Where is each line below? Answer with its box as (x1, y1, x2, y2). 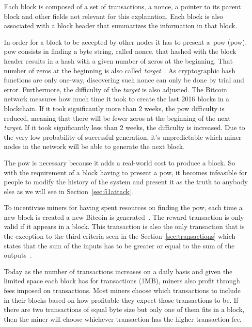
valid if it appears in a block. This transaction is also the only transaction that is (4, 221, 245, 231)
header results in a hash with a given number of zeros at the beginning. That (4, 55, 233, 65)
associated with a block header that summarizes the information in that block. (4, 20, 237, 31)
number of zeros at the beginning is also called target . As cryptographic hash (4, 65, 236, 75)
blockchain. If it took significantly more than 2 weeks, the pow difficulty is (4, 103, 224, 113)
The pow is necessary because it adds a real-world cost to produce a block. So (4, 157, 235, 167)
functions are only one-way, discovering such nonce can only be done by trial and (4, 75, 244, 85)
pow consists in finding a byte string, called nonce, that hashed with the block (4, 46, 236, 56)
